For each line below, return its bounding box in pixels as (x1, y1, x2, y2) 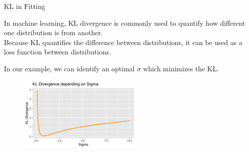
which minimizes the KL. (143, 63, 219, 73)
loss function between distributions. (4, 47, 111, 57)
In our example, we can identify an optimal (4, 63, 135, 73)
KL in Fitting (4, 1, 45, 11)
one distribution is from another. (4, 27, 103, 38)
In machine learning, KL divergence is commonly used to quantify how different (4, 17, 246, 28)
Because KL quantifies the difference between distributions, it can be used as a (4, 37, 243, 47)
